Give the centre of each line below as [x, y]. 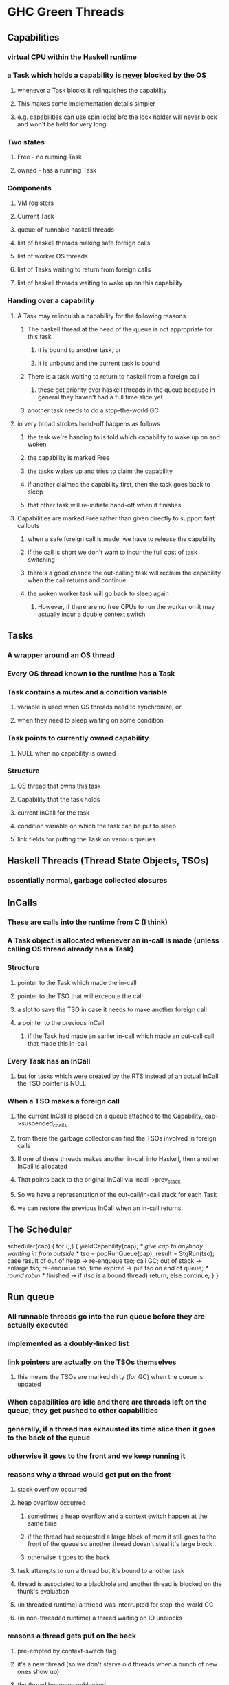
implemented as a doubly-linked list [68, 1343]
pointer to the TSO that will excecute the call [80, 996]
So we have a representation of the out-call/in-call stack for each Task [117, 1194]
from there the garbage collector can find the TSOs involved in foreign [117, 1138]
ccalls [60, 1126]
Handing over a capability [51, 301]
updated [29, 1384]
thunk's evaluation [43, 1592]
